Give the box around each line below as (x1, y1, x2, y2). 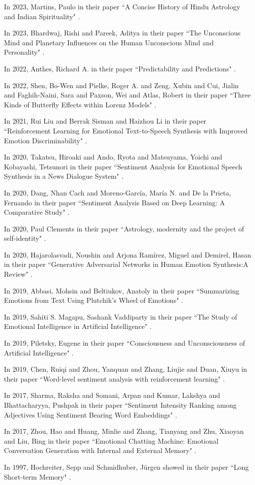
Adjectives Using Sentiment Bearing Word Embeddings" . (4, 409, 177, 420)
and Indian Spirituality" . (4, 11, 80, 21)
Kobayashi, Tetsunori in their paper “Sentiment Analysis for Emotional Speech (4, 161, 242, 171)
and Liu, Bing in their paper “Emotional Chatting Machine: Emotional (4, 435, 219, 446)
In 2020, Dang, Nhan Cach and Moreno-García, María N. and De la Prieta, (4, 187, 231, 197)
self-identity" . (4, 233, 46, 243)
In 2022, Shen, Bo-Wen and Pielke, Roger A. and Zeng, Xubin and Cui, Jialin (4, 80, 239, 90)
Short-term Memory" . (4, 471, 71, 482)
